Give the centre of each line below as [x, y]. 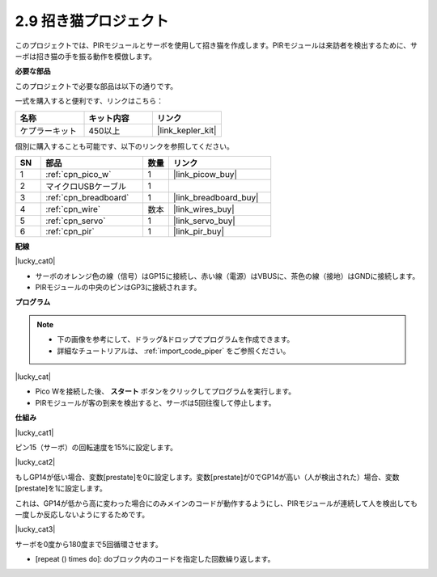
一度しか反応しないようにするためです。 [82, 514]
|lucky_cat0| [35, 261]
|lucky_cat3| [35, 529]
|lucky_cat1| [34, 432]
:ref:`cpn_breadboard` [87, 197]
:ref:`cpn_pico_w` [78, 174]
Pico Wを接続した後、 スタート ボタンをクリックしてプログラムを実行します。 [165, 391]
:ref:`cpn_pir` [70, 231]
